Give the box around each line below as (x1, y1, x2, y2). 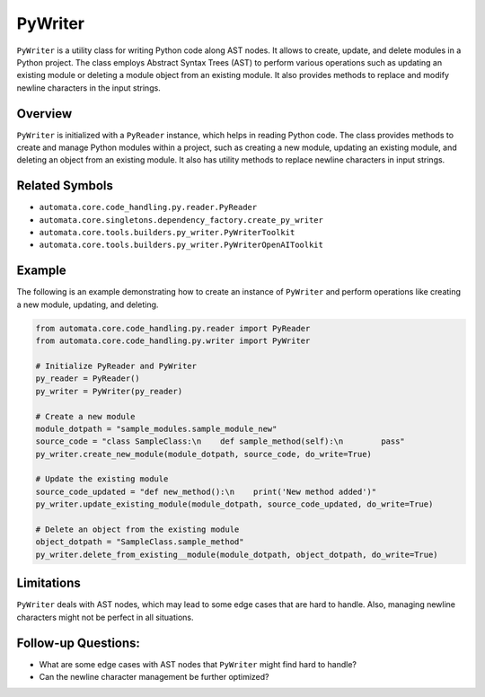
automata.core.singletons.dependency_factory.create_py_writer (39, 215, 323, 225)
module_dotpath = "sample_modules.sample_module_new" (35, 423, 278, 434)
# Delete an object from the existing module (35, 525, 240, 534)
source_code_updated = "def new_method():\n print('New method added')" (35, 486, 377, 497)
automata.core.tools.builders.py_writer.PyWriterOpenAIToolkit (39, 240, 323, 251)
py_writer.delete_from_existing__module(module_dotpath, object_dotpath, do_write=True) (35, 549, 439, 560)
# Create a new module (35, 411, 136, 421)
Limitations (16, 576, 81, 591)
